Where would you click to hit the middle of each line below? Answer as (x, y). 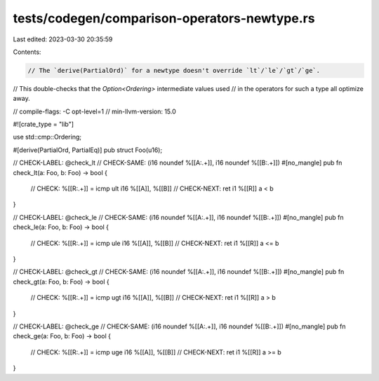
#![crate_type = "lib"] (43, 124)
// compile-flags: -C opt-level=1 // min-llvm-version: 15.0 (95, 111)
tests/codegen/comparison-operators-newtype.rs (164, 18)
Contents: (27, 52)
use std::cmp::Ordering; (47, 137)
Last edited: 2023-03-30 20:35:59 (63, 39)
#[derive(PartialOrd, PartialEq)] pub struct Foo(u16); (88, 150)
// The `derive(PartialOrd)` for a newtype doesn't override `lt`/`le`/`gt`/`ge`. (174, 70)
